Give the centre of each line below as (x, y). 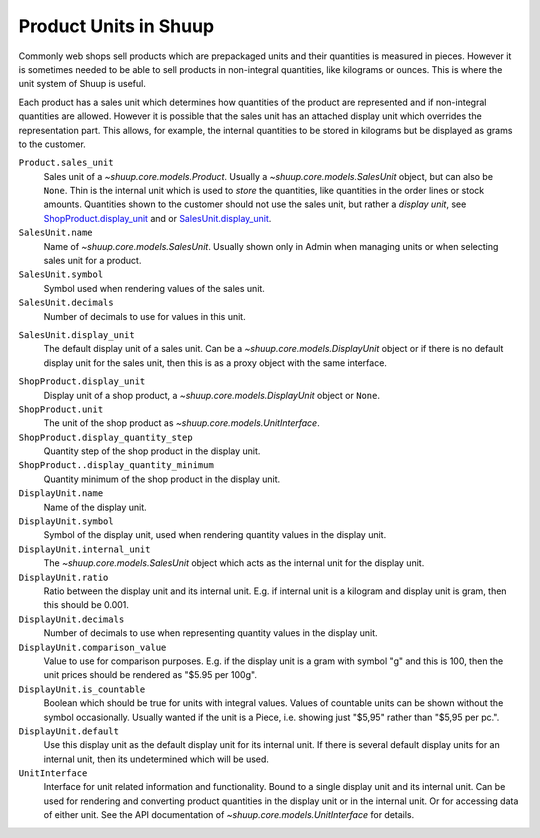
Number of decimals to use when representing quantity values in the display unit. (211, 633)
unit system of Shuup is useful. (82, 84)
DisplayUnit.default (69, 731)
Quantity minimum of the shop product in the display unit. (162, 479)
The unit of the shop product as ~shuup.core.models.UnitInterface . (181, 423)
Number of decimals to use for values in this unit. (144, 316)
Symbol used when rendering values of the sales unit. (154, 288)
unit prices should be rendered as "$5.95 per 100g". (150, 675)
